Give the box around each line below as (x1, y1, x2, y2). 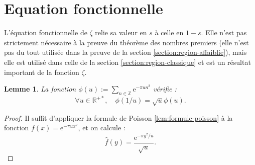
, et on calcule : (78, 122, 125, 133)
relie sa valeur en (95, 27, 147, 38)
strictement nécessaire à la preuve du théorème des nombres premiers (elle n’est (4, 37, 249, 47)
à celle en (155, 27, 184, 38)
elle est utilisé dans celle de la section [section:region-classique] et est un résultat (4, 56, 251, 67)
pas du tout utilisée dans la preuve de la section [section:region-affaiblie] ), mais (4, 47, 247, 57)
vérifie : (153, 84, 177, 94)
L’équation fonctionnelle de (4, 27, 87, 38)
